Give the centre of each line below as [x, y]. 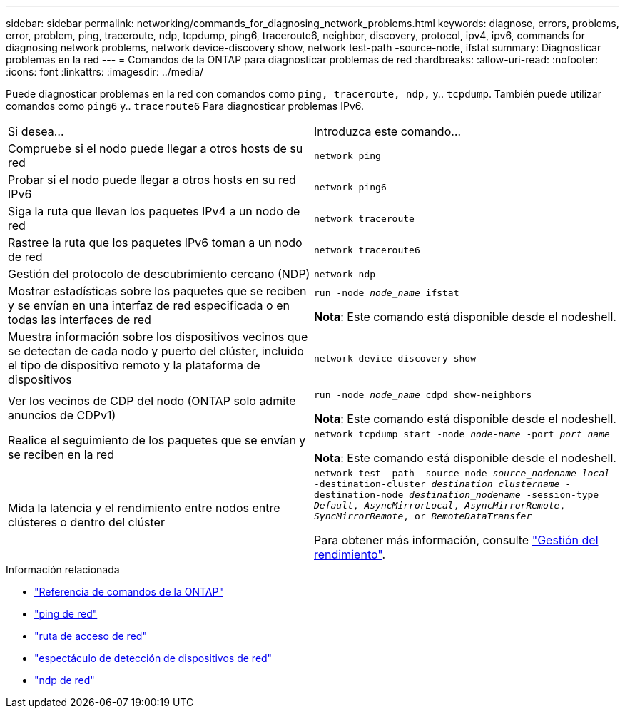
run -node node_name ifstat [387, 292]
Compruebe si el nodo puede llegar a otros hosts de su [156, 148]
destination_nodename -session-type [504, 495]
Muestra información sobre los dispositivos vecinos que [158, 337]
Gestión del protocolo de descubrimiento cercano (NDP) [159, 274]
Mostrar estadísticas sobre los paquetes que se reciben [157, 291]
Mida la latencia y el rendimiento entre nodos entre [144, 508]
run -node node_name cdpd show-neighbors [423, 395]
